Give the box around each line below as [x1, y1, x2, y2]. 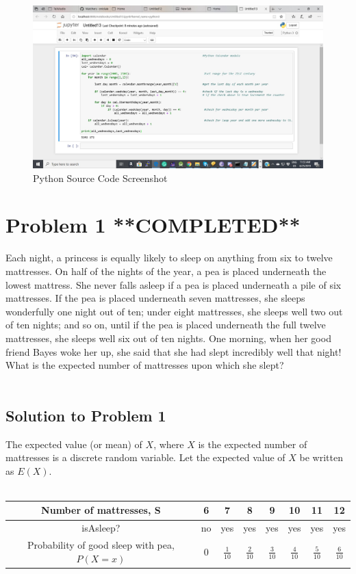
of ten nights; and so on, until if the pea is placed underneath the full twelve [5, 317, 326, 332]
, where [153, 436, 184, 451]
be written [299, 450, 343, 465]
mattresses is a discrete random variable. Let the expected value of [5, 450, 285, 465]
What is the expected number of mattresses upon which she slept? [5, 358, 284, 372]
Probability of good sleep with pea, [27, 538, 175, 552]
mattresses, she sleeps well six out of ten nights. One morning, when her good [5, 330, 331, 345]
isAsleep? [81, 521, 120, 535]
